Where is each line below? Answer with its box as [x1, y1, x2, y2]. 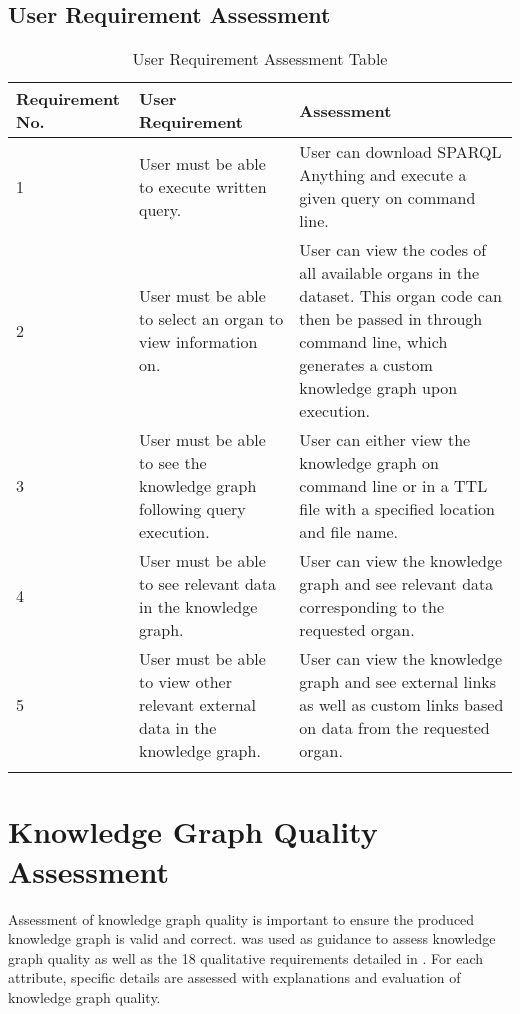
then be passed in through [299, 307, 483, 331]
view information [139, 330, 258, 354]
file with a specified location [299, 497, 495, 521]
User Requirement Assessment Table [132, 47, 388, 71]
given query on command [299, 186, 476, 210]
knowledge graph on [299, 451, 439, 475]
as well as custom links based [299, 693, 504, 717]
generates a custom [299, 353, 433, 377]
